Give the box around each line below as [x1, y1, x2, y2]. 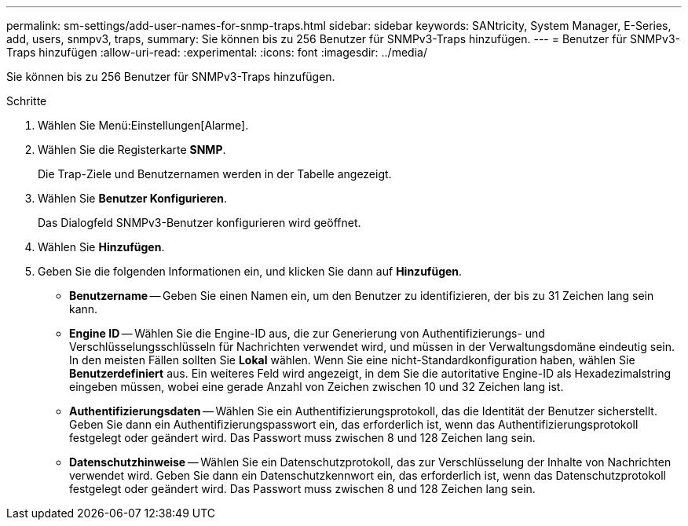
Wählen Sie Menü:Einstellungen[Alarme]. [38, 119, 249, 132]
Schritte [6, 94, 47, 108]
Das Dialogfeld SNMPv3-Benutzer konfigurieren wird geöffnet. [38, 216, 361, 229]
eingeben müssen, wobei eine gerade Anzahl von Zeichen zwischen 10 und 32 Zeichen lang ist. [69, 380, 564, 393]
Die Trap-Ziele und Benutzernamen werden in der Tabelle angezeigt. [38, 167, 392, 181]
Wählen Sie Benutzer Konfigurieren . [38, 192, 227, 205]
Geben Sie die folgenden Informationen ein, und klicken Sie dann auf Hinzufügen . [38, 265, 463, 278]
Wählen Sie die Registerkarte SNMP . [38, 143, 226, 156]
